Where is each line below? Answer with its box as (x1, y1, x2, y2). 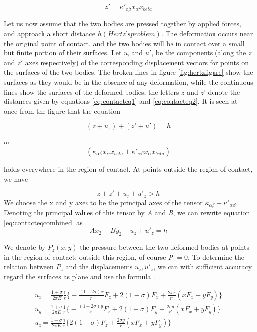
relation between (4, 261, 54, 272)
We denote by (4, 242, 45, 252)
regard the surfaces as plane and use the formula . (4, 271, 155, 281)
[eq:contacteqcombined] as (4, 217, 83, 227)
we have (4, 173, 28, 184)
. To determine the (188, 251, 245, 262)
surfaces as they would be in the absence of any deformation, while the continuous (4, 77, 253, 87)
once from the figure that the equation (4, 105, 120, 116)
